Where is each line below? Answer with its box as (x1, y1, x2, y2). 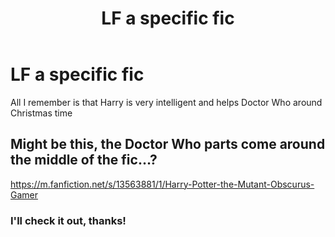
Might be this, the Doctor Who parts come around (10, 136, 326, 153)
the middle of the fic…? (10, 152, 158, 169)
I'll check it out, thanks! (10, 213, 127, 227)
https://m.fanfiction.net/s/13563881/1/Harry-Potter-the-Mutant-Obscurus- (10, 178, 315, 190)
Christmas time (10, 107, 73, 119)
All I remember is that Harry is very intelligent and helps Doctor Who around (10, 96, 323, 108)
